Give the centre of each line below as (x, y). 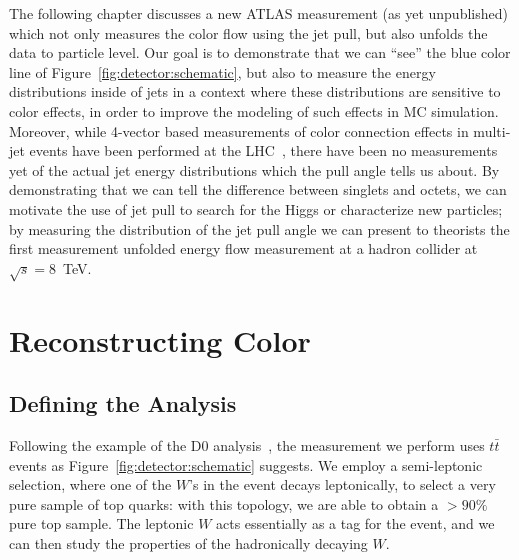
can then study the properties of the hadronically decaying (188, 543)
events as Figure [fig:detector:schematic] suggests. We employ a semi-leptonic (246, 464)
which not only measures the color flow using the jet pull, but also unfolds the (248, 32)
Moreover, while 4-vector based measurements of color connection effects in (239, 130)
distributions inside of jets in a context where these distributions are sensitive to (255, 91)
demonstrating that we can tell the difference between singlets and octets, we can (258, 189)
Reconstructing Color (160, 339)
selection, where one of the (90, 484)
